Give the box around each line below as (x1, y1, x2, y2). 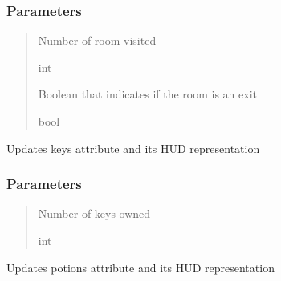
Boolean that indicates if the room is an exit (38, 86, 258, 102)
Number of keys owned (38, 205, 151, 222)
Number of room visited (38, 32, 157, 49)
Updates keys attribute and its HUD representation (6, 139, 260, 156)
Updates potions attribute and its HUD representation (6, 259, 275, 275)
